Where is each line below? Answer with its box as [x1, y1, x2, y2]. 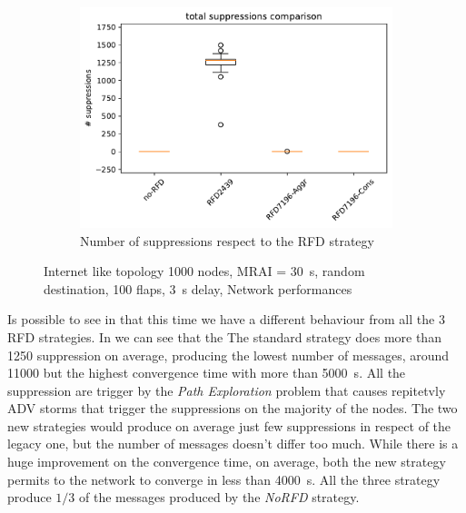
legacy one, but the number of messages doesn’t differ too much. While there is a [7, 434, 459, 453]
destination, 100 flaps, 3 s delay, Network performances [44, 279, 352, 298]
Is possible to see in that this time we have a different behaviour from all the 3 [7, 310, 445, 329]
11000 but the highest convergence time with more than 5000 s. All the [7, 363, 406, 382]
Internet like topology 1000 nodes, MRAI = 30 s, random [44, 261, 365, 281]
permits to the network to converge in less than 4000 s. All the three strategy [7, 469, 441, 488]
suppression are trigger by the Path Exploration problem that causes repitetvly [7, 380, 446, 400]
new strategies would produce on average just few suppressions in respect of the [7, 416, 451, 435]
